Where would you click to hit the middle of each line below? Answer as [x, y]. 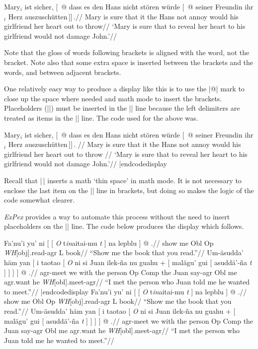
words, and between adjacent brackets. [63, 72]
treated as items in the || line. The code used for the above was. [101, 117]
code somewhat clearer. [40, 200]
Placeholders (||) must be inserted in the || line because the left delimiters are [122, 108]
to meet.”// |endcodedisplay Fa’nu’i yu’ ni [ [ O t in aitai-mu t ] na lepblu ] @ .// [126, 291]
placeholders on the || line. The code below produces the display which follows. [124, 226]
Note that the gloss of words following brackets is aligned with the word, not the [127, 52]
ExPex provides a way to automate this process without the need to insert [117, 216]
